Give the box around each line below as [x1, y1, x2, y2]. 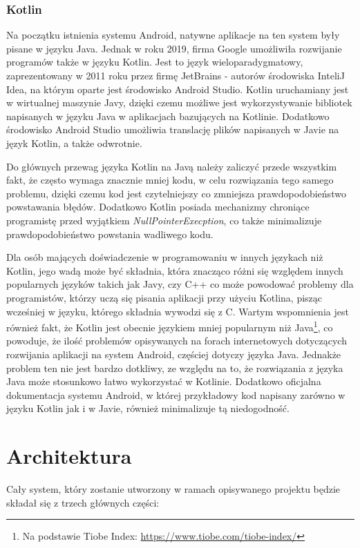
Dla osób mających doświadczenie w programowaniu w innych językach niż [6, 250, 323, 264]
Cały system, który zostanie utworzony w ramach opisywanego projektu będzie [6, 482, 341, 496]
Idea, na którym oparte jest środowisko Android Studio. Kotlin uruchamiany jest [6, 81, 349, 96]
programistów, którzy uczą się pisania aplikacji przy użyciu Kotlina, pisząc [6, 290, 323, 304]
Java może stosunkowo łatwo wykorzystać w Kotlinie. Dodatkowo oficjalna [6, 374, 321, 389]
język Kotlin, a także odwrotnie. [6, 135, 142, 150]
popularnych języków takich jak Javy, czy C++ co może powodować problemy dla [6, 277, 354, 291]
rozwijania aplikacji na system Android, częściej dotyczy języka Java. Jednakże [6, 346, 341, 361]
